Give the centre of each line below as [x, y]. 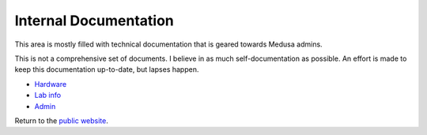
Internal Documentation [94, 21]
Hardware [51, 84]
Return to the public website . [61, 120]
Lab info [48, 96]
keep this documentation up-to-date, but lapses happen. [107, 69]
